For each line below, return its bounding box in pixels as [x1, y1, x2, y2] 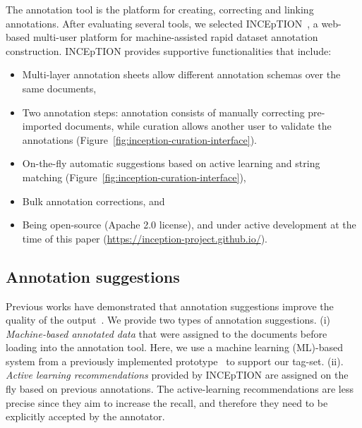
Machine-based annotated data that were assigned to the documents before [6, 326, 327, 341]
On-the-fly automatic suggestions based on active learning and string [22, 156, 320, 171]
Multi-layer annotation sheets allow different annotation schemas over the [22, 67, 341, 82]
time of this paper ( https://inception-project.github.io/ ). [22, 231, 267, 245]
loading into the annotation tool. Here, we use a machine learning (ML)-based [6, 340, 343, 355]
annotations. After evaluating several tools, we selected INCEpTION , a [6, 16, 318, 30]
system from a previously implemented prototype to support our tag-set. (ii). [6, 353, 344, 368]
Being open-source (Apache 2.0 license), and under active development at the [22, 217, 356, 232]
